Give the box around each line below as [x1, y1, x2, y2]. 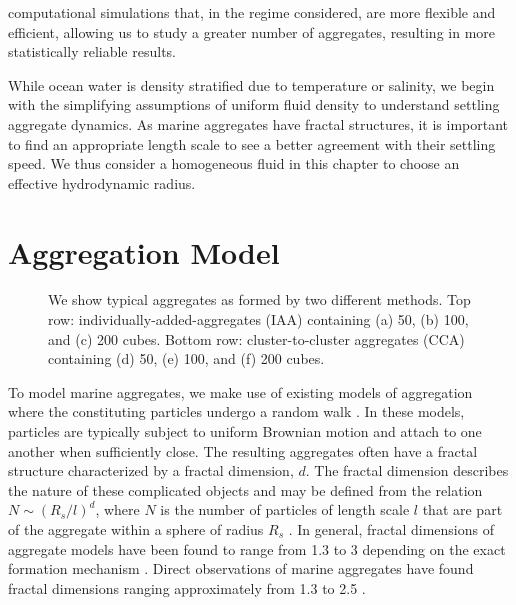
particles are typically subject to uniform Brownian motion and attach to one [8, 421, 482, 442]
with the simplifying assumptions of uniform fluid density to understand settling [8, 94, 500, 115]
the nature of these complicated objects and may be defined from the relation [8, 479, 483, 500]
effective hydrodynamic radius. [8, 172, 196, 193]
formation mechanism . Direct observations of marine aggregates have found [8, 558, 474, 579]
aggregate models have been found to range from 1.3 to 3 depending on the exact [8, 538, 506, 559]
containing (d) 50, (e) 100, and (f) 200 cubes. [48, 348, 325, 369]
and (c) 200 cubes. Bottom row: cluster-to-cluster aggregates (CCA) [48, 328, 465, 349]
